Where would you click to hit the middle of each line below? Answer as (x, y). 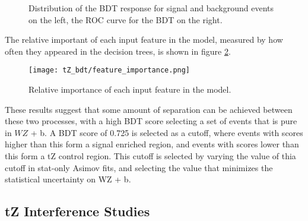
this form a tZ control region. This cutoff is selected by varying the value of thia (150, 156)
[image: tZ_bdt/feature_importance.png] (109, 70)
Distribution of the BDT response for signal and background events (151, 8)
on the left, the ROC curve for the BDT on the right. (126, 19)
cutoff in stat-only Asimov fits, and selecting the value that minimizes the (139, 167)
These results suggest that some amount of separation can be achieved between (149, 109)
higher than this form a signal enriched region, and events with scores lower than (152, 144)
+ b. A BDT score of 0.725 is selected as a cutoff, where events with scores (167, 132)
